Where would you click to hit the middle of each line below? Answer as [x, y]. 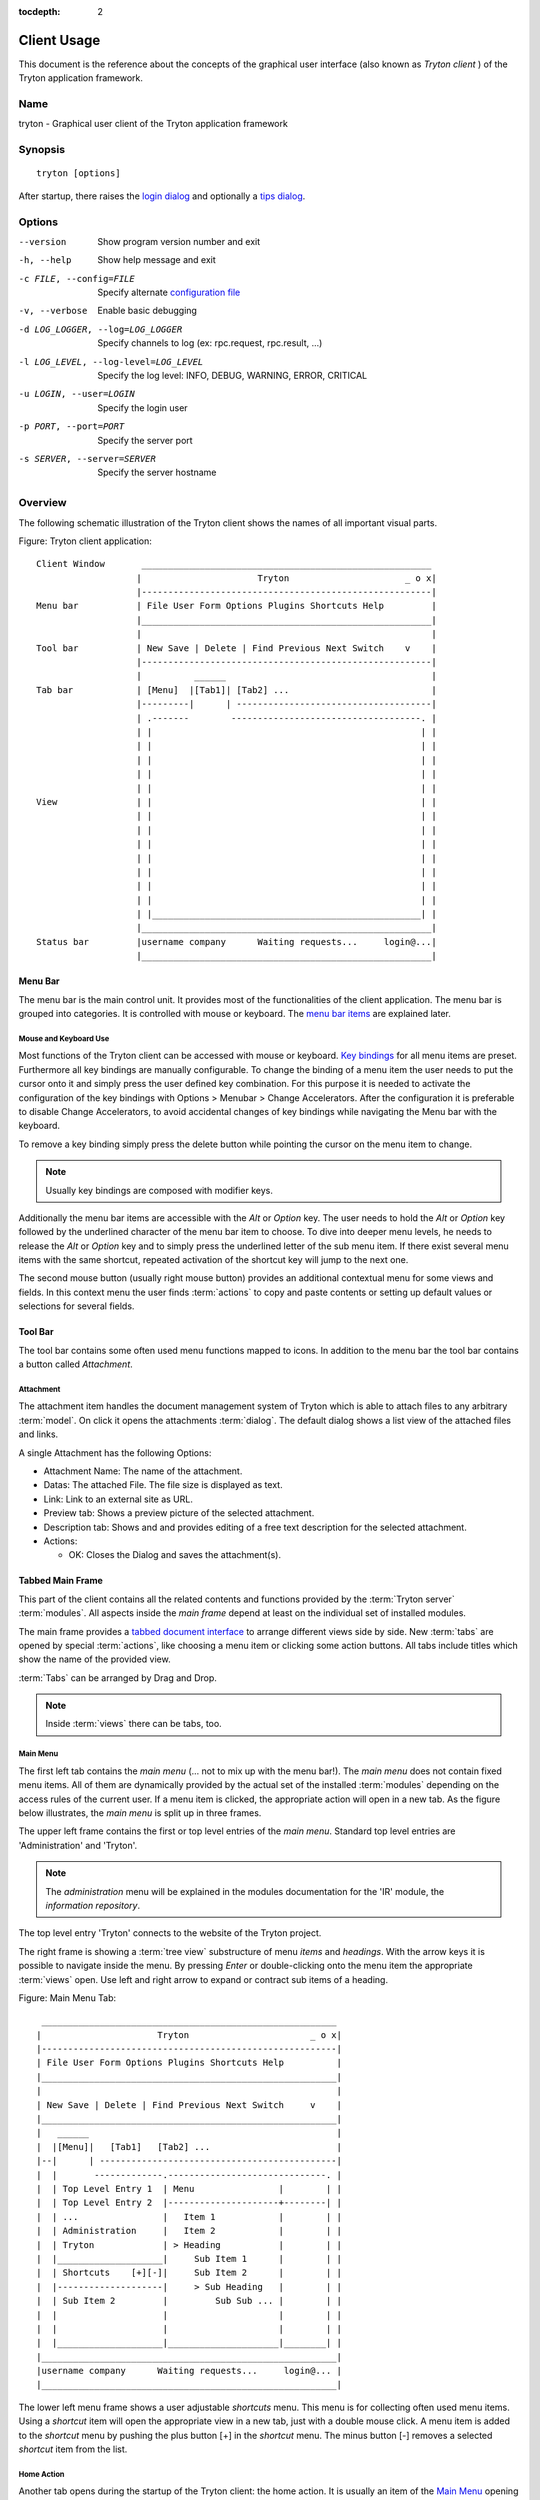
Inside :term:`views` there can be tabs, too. [133, 1724]
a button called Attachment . [76, 1364]
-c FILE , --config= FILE [76, 278]
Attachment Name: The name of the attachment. [143, 1471]
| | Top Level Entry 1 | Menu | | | [189, 2188]
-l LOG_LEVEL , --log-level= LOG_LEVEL [111, 361]
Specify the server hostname [157, 472]
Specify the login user [143, 407]
